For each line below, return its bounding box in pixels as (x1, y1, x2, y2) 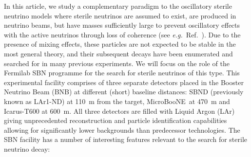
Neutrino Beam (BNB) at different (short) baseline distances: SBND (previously (4, 87, 244, 97)
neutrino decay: (4, 143, 50, 154)
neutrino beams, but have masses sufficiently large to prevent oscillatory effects (4, 20, 240, 30)
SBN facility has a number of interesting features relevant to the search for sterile (4, 134, 247, 144)
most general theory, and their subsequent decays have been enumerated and (4, 48, 233, 58)
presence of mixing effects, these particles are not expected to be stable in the (4, 39, 236, 49)
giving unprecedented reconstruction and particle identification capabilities (4, 115, 227, 125)
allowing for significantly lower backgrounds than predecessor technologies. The (4, 124, 240, 135)
